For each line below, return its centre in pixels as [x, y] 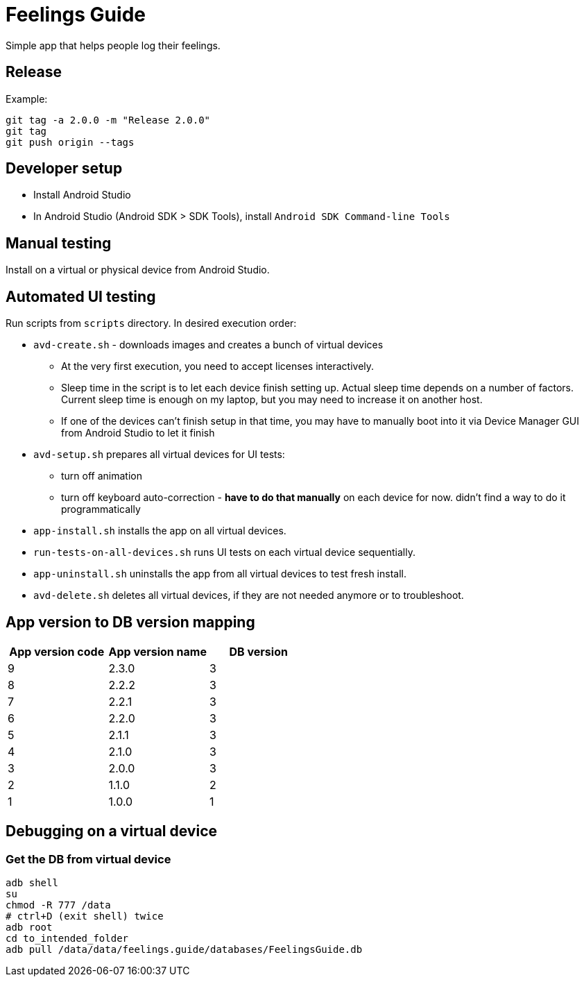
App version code [57, 651]
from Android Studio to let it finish [138, 433]
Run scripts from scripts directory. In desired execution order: [151, 323]
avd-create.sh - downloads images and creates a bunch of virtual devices [208, 345]
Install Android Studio [82, 195]
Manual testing [59, 243]
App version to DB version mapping [130, 622]
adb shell [32, 883]
